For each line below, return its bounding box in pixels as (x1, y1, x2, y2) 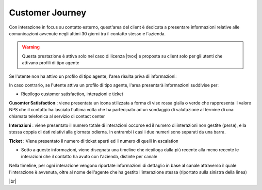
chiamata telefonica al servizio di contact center (9, 114, 105, 119)
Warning (22, 44, 40, 50)
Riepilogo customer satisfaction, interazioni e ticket (21, 91, 124, 97)
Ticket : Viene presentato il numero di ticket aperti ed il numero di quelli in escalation (9, 138, 179, 144)
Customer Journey (9, 7, 87, 18)
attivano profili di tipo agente (22, 60, 80, 66)
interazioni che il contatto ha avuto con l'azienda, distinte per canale (21, 154, 158, 160)
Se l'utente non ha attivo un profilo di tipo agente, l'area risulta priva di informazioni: (9, 73, 177, 79)
